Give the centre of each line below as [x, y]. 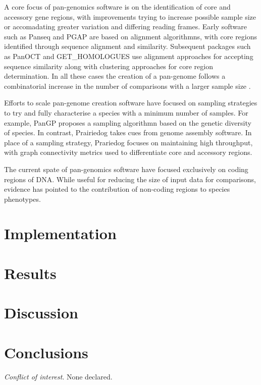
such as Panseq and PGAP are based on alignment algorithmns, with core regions [131, 36]
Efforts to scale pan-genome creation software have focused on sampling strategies [131, 103]
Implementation [60, 233]
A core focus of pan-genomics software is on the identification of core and [117, 7]
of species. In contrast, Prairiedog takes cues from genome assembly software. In [128, 132]
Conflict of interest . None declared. [58, 376]
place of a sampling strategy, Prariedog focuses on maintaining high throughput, [128, 142]
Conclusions [46, 352]
